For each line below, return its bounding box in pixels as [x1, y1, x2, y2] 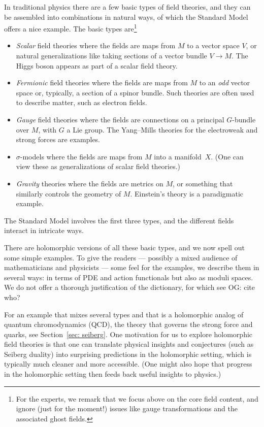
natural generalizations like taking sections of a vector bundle [16, 50, 207, 61]
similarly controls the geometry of [16, 188, 121, 199]
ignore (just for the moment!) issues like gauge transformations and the [16, 403, 238, 414]
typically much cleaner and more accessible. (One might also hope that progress [4, 358, 252, 369]
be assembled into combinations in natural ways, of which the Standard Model [4, 11, 248, 22]
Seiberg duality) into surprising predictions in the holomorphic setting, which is [4, 348, 252, 359]
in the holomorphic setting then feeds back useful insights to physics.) [4, 369, 221, 379]
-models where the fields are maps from [20, 151, 143, 161]
